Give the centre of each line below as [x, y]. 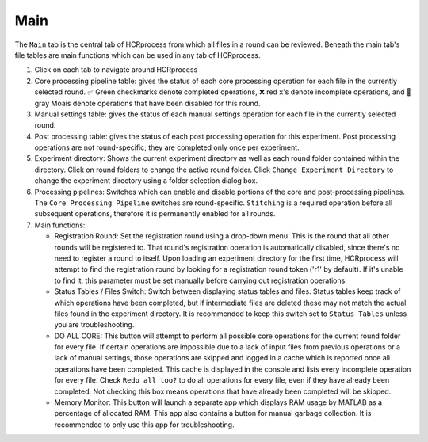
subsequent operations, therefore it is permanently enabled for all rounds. [155, 214]
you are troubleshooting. [94, 325]
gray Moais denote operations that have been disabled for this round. [147, 103]
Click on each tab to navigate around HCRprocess [116, 70]
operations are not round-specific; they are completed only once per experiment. [167, 147]
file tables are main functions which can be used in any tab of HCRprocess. [138, 55]
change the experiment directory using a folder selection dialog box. [146, 181]
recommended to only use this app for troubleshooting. [144, 425]
